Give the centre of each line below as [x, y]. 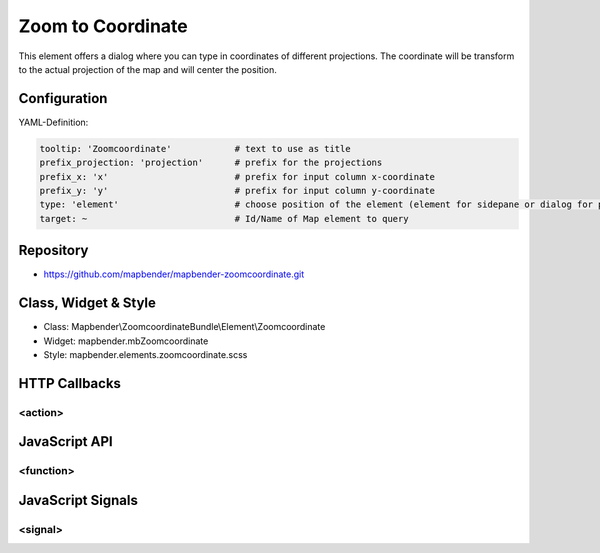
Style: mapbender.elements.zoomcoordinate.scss [145, 354]
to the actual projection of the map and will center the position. [147, 69]
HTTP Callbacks [70, 383]
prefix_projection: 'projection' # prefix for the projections [211, 163]
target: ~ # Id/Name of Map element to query [224, 218]
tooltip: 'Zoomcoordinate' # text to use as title [195, 148]
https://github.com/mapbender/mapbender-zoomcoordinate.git [174, 274]
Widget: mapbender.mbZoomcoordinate [126, 341]
